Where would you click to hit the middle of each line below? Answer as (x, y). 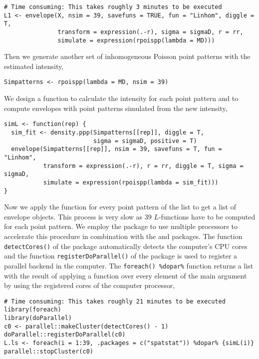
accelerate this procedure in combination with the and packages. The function (123, 236)
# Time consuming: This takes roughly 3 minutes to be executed (113, 7)
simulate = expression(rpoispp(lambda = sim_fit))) (131, 182)
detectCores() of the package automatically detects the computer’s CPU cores (126, 246)
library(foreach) (33, 310)
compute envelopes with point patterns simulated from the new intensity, (116, 108)
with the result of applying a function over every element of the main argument (126, 275)
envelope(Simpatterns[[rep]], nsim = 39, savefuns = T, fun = (117, 149)
